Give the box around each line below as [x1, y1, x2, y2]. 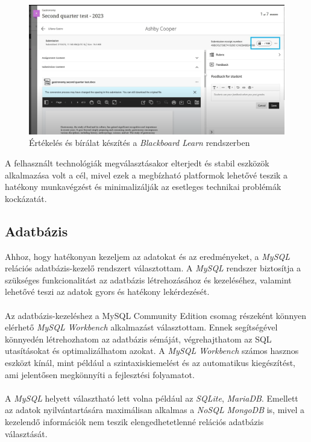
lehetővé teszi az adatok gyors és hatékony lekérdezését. [5, 285, 210, 298]
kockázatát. [5, 192, 47, 204]
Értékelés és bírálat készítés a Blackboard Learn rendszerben [29, 136, 250, 149]
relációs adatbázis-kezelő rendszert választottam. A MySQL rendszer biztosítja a [5, 262, 301, 274]
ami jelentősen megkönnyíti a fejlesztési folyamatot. [5, 368, 195, 380]
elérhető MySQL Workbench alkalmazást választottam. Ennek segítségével [5, 321, 278, 333]
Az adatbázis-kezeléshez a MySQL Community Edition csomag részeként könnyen [5, 309, 307, 321]
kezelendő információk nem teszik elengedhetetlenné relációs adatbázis [5, 415, 264, 428]
